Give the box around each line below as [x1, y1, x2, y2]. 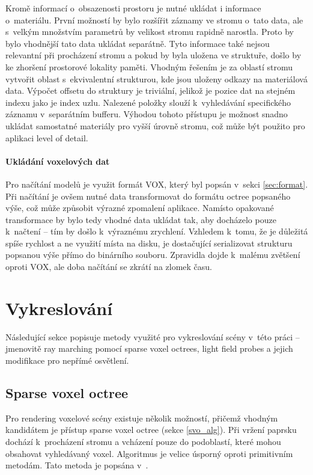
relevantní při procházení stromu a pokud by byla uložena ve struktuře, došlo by [5, 49, 302, 61]
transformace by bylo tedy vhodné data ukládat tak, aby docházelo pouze [5, 213, 276, 225]
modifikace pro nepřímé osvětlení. [5, 354, 129, 366]
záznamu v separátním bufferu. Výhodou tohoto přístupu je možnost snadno [5, 108, 288, 120]
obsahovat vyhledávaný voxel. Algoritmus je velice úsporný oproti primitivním [5, 447, 293, 459]
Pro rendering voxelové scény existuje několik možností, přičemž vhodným [5, 411, 278, 424]
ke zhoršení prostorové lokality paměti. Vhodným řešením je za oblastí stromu [5, 60, 293, 73]
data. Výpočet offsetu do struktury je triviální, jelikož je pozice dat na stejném [5, 84, 296, 97]
